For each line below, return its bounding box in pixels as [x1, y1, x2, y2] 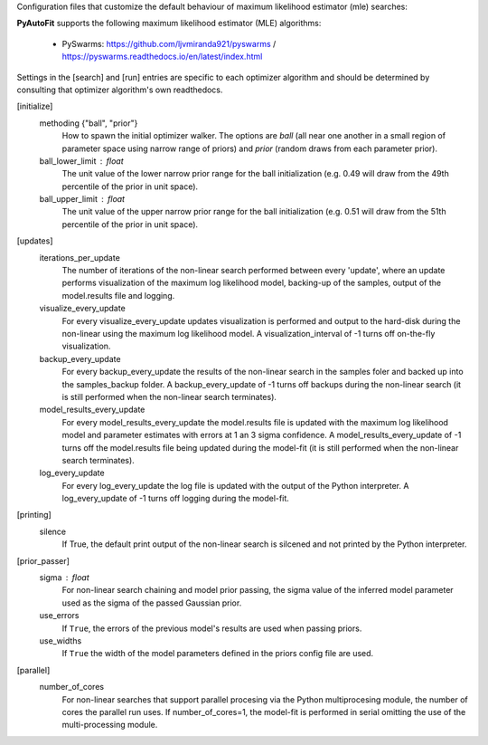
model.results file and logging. [61, 290, 175, 301]
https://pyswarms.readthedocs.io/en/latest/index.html [61, 51, 263, 62]
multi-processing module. [61, 720, 158, 731]
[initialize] [16, 100, 53, 112]
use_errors [39, 610, 80, 621]
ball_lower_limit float [39, 155, 124, 167]
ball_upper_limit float [39, 194, 126, 205]
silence [39, 526, 67, 537]
